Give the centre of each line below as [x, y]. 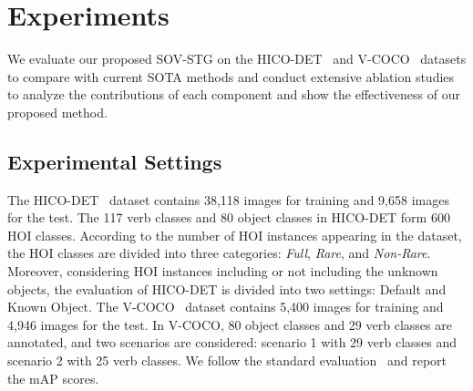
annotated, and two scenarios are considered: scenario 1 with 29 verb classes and [232, 342]
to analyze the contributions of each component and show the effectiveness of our [234, 94]
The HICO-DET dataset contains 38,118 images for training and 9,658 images [228, 199]
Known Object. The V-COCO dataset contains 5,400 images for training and [226, 307]
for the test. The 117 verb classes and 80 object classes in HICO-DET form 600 [229, 217]
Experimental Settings [115, 161]
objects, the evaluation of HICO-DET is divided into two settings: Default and [227, 288]
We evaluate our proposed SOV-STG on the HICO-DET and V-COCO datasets [237, 59]
